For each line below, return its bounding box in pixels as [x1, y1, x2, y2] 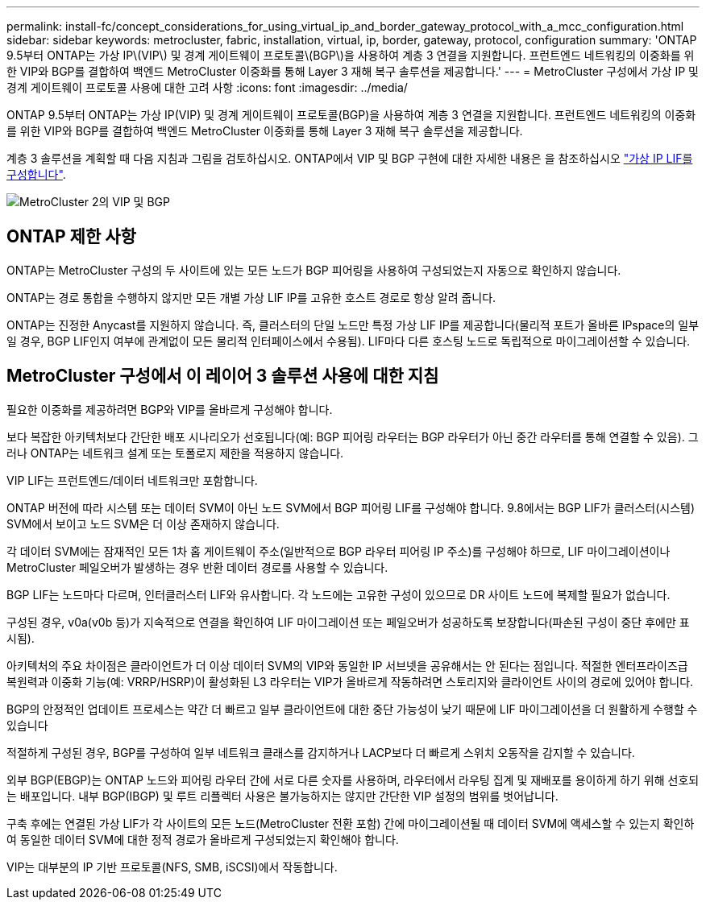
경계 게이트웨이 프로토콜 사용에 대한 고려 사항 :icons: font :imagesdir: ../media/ [6, 81, 408, 94]
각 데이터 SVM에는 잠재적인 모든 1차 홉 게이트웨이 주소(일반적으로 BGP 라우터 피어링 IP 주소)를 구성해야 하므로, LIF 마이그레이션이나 [6, 544, 671, 558]
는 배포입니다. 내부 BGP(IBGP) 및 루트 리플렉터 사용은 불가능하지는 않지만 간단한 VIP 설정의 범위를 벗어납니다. [6, 788, 559, 803]
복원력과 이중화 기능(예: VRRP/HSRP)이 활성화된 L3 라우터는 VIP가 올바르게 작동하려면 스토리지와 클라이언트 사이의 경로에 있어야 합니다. [6, 674, 694, 689]
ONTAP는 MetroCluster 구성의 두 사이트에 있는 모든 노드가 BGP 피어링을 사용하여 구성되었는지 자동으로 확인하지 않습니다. [6, 263, 621, 277]
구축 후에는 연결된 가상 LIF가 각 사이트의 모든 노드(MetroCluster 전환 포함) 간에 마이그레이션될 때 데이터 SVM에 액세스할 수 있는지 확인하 [6, 816, 695, 830]
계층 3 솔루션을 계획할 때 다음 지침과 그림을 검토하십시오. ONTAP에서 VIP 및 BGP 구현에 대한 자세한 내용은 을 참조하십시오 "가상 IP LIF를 [6, 151, 693, 165]
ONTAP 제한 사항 [6, 226, 136, 247]
